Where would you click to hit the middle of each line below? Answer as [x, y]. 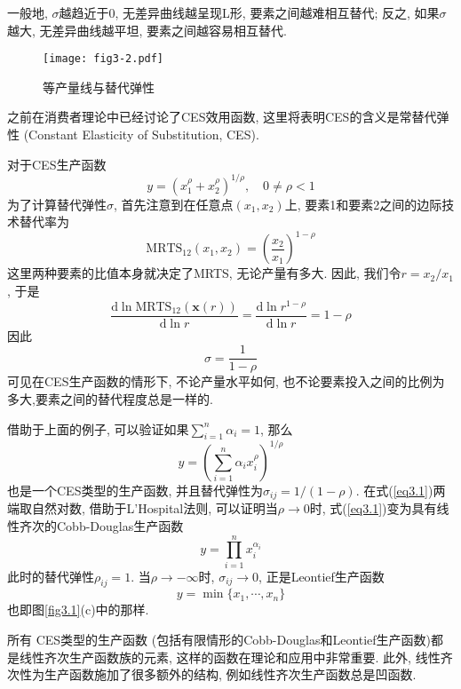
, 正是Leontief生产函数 [322, 576]
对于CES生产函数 [57, 164]
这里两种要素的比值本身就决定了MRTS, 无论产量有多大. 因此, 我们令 [204, 273]
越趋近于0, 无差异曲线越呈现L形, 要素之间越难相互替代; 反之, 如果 [249, 12]
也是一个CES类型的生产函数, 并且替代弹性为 [135, 490]
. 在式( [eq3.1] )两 [401, 490]
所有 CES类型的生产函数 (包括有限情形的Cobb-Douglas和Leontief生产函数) [219, 640]
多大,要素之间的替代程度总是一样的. [110, 398]
